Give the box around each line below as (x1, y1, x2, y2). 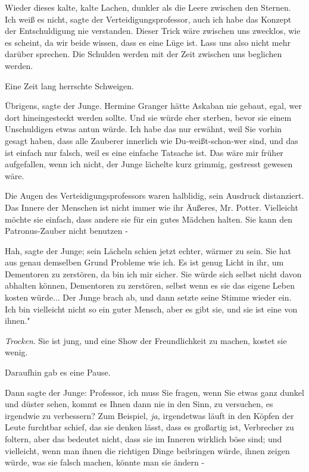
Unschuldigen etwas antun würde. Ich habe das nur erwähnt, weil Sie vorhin (5, 123, 282, 135)
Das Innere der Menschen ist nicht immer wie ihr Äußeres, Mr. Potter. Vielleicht (5, 201, 298, 213)
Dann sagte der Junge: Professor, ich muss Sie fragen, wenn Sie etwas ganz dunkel (5, 386, 304, 398)
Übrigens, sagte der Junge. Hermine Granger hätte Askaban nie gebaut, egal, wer (5, 99, 302, 112)
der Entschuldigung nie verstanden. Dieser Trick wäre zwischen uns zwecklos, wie (5, 24, 301, 37)
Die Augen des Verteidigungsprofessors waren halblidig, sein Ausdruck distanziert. (5, 189, 304, 202)
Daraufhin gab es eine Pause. (5, 366, 111, 379)
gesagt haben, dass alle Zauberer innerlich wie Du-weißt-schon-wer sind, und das (5, 134, 298, 146)
